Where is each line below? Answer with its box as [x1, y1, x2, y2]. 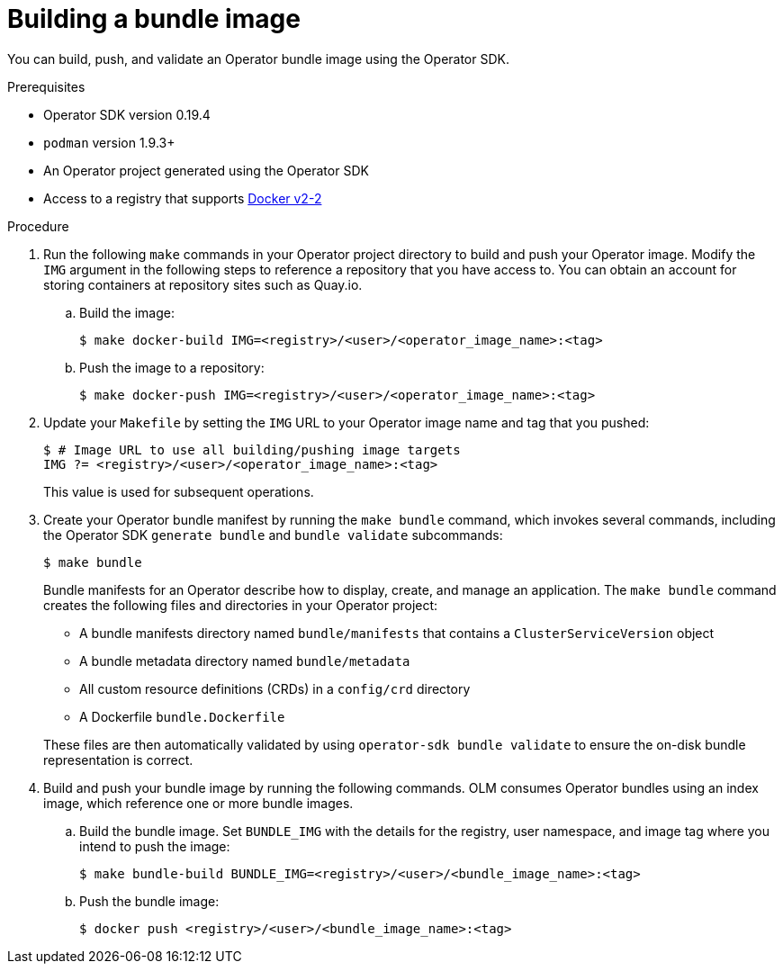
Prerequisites [7, 78, 85, 94]
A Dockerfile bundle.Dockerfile [79, 708, 285, 724]
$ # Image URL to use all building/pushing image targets [43, 442, 461, 457]
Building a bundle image [7, 4, 301, 34]
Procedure [7, 218, 69, 234]
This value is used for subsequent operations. [43, 483, 314, 499]
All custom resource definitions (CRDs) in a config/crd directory [79, 680, 471, 697]
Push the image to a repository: [79, 359, 265, 375]
